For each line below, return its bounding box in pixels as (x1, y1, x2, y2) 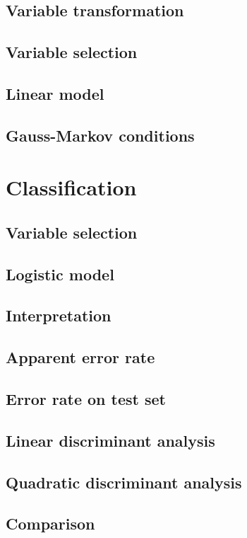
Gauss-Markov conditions (6, 124, 195, 146)
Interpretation (6, 304, 112, 326)
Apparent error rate (6, 346, 155, 368)
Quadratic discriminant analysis (6, 471, 242, 493)
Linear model (6, 82, 104, 104)
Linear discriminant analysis (6, 429, 215, 451)
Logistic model (6, 263, 114, 285)
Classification (6, 173, 137, 202)
